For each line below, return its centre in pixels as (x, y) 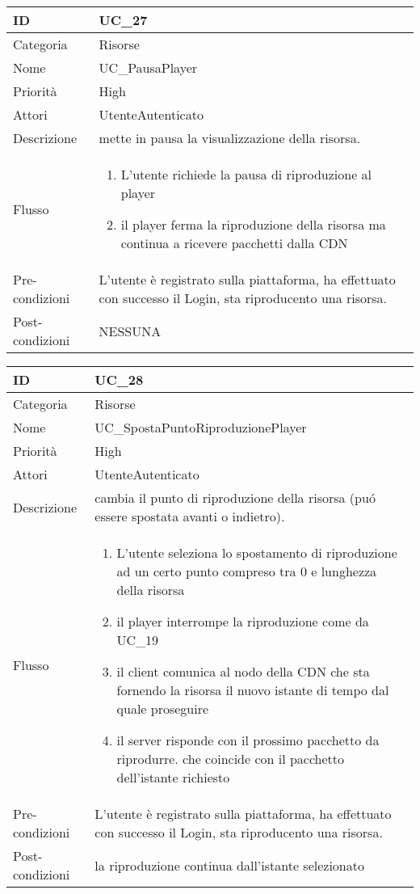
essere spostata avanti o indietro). (190, 516)
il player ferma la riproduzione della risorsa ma (253, 224)
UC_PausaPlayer (148, 67)
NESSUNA (130, 331)
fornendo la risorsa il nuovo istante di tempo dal (253, 690)
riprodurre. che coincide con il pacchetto (231, 759)
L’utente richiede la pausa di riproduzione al (246, 174)
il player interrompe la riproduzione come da (243, 621)
